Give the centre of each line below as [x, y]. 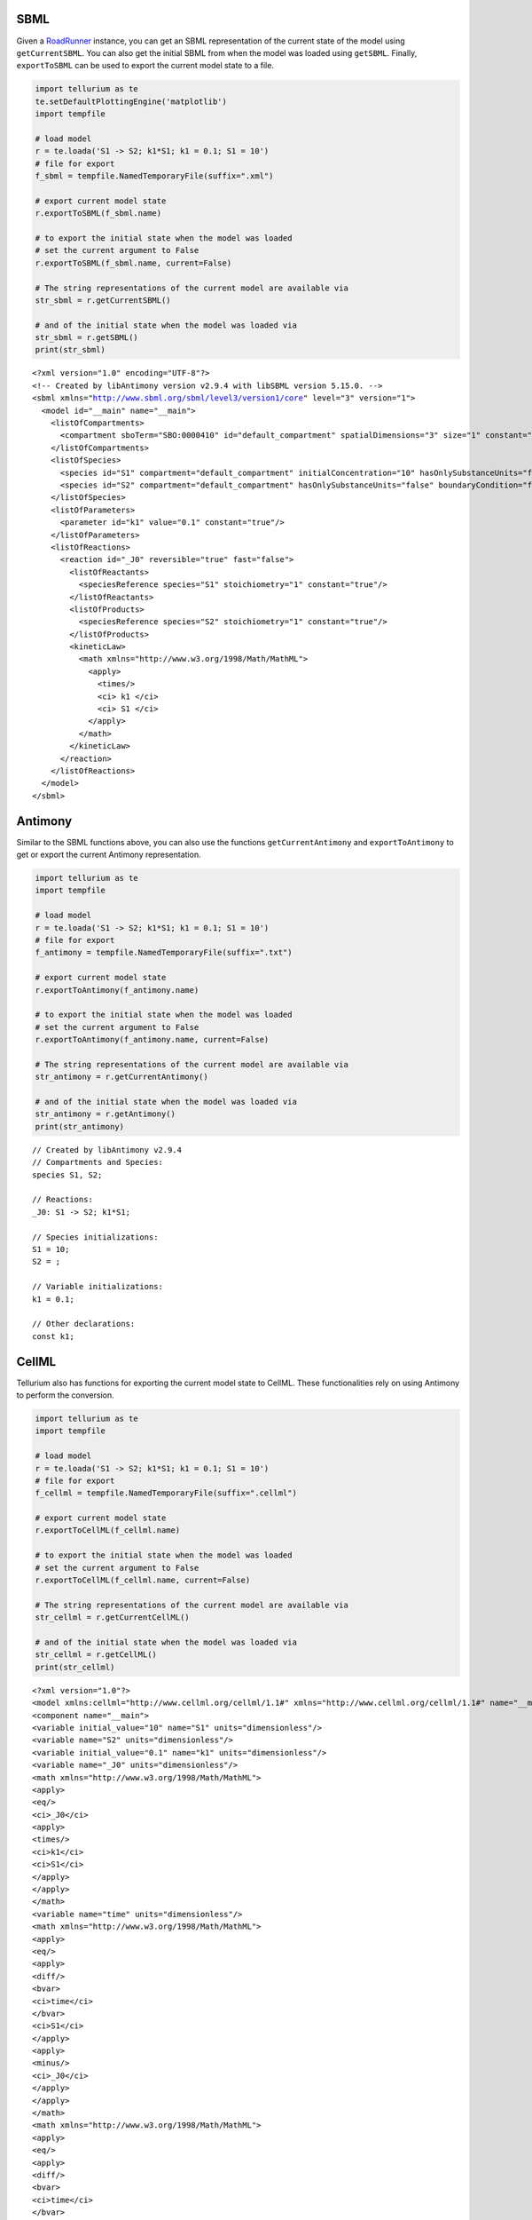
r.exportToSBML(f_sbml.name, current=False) [133, 263]
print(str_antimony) [79, 1126]
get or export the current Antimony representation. [109, 855]
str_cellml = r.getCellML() [96, 1655]
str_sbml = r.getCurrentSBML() [103, 300]
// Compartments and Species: [98, 1162]
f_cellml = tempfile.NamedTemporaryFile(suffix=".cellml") [166, 1493]
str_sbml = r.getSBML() [87, 338]
